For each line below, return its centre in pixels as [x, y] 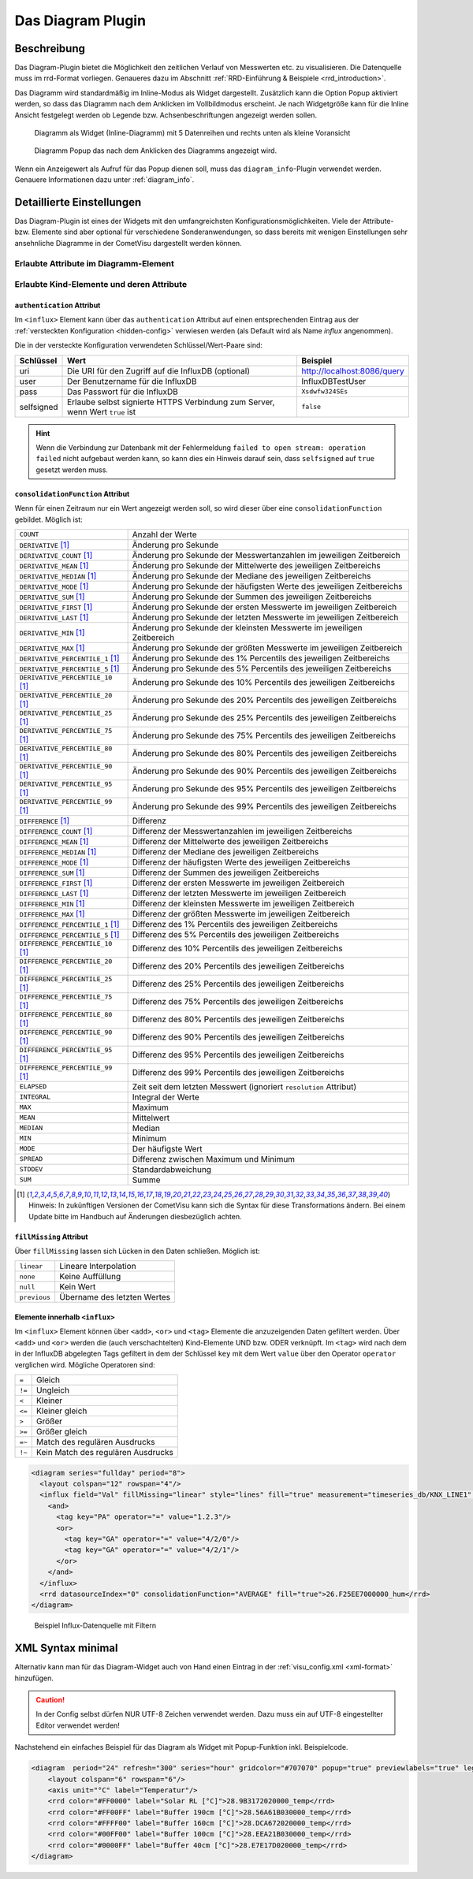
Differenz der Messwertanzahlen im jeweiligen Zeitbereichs [242, 831]
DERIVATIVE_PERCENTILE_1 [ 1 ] [69, 658]
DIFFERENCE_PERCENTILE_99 [66, 1068]
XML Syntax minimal [66, 1648]
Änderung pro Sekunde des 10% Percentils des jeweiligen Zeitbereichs [264, 683]
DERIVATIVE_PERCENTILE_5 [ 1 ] [69, 668]
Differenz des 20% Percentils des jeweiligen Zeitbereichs [238, 966]
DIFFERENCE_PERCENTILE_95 [66, 1049]
